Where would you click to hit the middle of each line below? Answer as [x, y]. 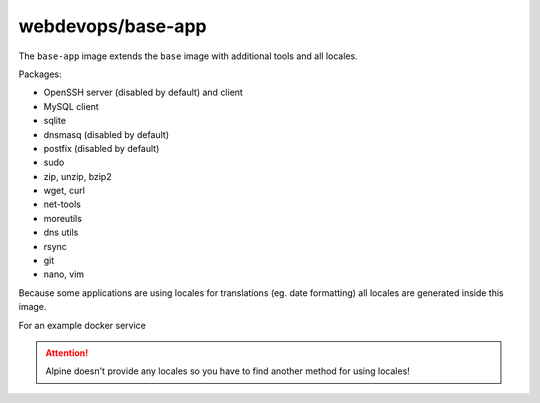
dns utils [61, 232]
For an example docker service [82, 325]
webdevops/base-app [112, 26]
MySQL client [71, 106]
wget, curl [64, 191]
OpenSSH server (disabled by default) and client [143, 92]
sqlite [55, 121]
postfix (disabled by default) [101, 148]
